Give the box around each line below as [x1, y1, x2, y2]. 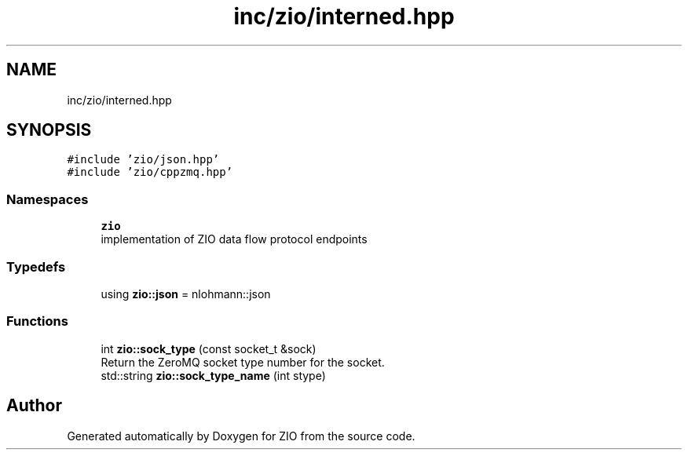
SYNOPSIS [6, 120, 92, 140]
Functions [6, 313, 68, 330]
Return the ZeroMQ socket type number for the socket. [101, 355, 385, 369]
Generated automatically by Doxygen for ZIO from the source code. [67, 429, 415, 443]
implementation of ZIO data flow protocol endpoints [101, 232, 368, 246]
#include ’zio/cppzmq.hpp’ [67, 166, 233, 179]
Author [6, 396, 62, 416]
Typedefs [6, 258, 66, 275]
